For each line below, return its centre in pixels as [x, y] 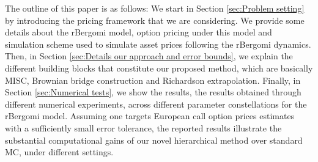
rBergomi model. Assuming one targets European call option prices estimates [150, 116]
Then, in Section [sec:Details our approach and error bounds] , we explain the [149, 56]
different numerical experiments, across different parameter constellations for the [156, 104]
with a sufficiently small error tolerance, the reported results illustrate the [143, 127]
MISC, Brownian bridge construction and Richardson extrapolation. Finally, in [153, 80]
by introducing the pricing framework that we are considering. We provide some [155, 20]
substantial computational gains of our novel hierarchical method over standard [154, 140]
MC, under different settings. [59, 152]
